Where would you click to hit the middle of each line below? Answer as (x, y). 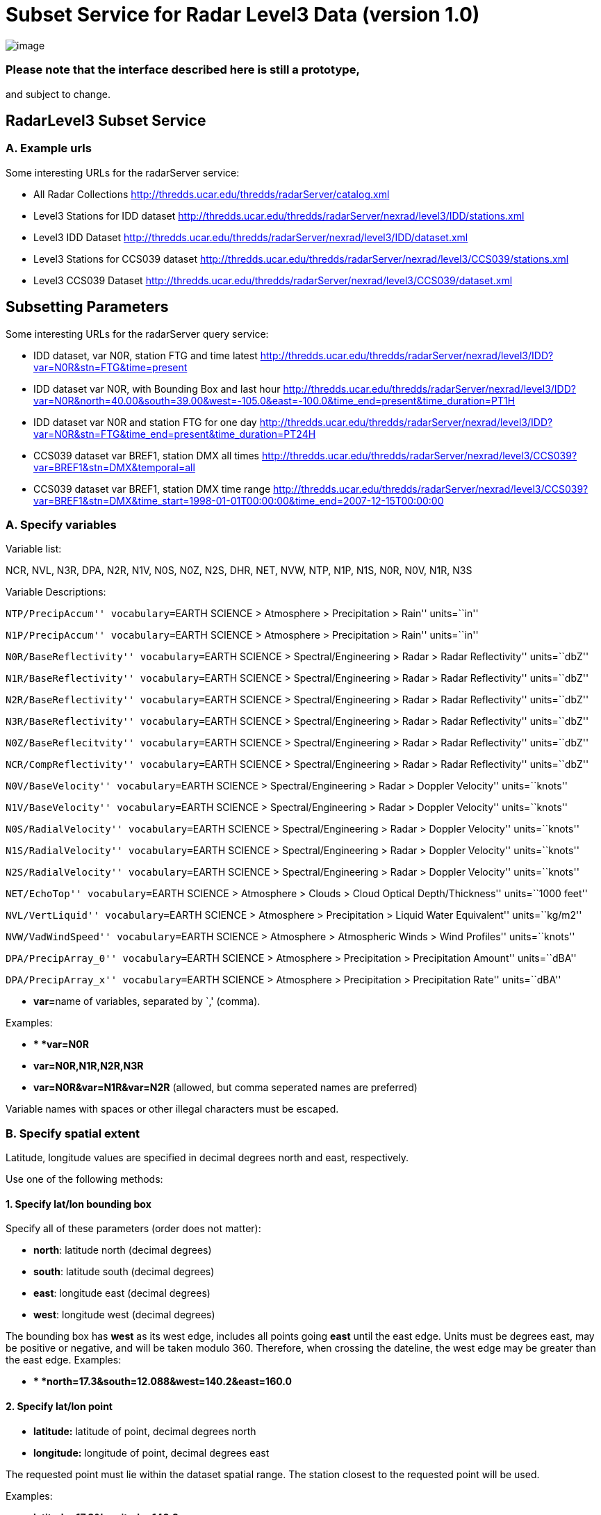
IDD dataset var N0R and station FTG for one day (145, 422)
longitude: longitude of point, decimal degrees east (151, 1452)
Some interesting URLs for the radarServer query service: (137, 334)
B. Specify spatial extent (73, 1133)
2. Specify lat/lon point (59, 1406)
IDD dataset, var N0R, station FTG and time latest (146, 355)
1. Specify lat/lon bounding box (79, 1204)
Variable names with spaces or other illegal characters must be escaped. (172, 1109)
